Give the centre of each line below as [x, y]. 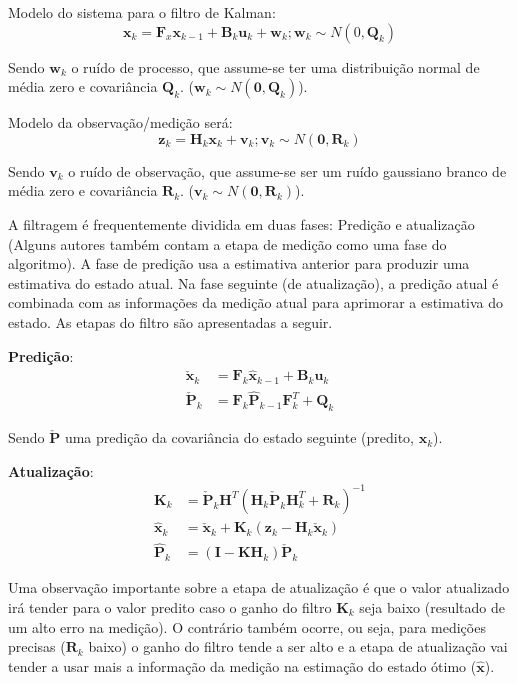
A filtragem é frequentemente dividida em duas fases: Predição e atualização [241, 223]
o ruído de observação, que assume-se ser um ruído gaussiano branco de [287, 170]
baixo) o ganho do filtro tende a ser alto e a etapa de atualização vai [298, 646]
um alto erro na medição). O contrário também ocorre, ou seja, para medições [247, 626]
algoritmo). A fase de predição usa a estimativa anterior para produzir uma [239, 263]
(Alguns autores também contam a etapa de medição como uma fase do [227, 243]
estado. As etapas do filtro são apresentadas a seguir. [170, 321]
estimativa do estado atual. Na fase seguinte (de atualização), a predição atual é [253, 282]
